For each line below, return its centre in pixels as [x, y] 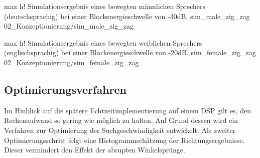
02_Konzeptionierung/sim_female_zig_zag [72, 62]
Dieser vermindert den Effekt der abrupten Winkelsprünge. [95, 150]
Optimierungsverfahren [65, 89]
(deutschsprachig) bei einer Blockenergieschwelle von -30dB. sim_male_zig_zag [127, 16]
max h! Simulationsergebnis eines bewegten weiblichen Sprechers [103, 42]
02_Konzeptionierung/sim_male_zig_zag [69, 26]
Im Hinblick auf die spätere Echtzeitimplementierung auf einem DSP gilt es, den [127, 110]
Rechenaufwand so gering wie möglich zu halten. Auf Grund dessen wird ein [121, 120]
